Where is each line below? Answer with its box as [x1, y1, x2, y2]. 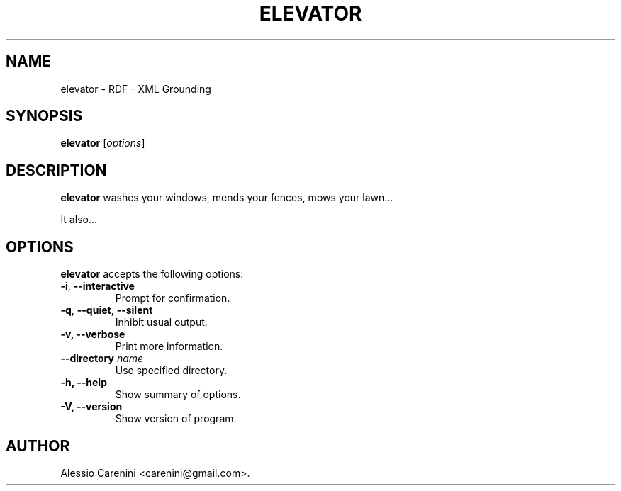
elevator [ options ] [60, 137, 145, 149]
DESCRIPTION [6, 161, 107, 179]
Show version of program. [115, 412, 237, 425]
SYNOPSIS [6, 107, 83, 125]
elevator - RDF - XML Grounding [60, 82, 211, 95]
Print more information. [115, 340, 223, 353]
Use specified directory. [115, 364, 228, 377]
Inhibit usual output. [115, 316, 208, 329]
